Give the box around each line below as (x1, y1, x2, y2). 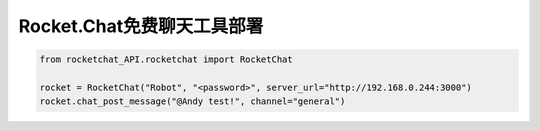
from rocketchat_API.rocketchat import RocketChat (39, 54, 294, 65)
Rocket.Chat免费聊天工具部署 (18, 15, 264, 37)
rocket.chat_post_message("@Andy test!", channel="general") (39, 96, 346, 107)
